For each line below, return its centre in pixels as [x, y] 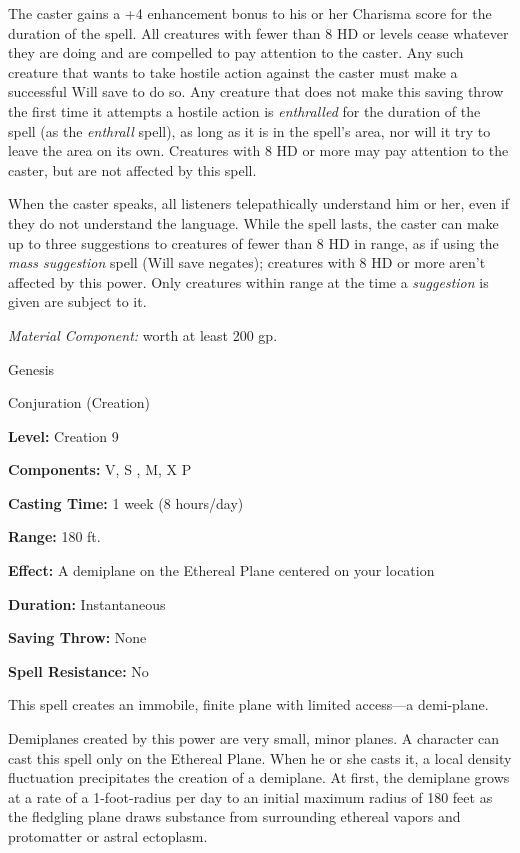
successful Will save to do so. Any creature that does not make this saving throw [256, 91]
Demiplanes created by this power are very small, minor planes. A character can [254, 738]
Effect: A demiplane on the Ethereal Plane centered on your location [221, 570]
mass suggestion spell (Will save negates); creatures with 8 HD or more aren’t [247, 262]
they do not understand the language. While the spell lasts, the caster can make [253, 222]
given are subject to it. [77, 301]
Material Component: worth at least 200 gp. [143, 334]
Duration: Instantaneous [87, 603]
